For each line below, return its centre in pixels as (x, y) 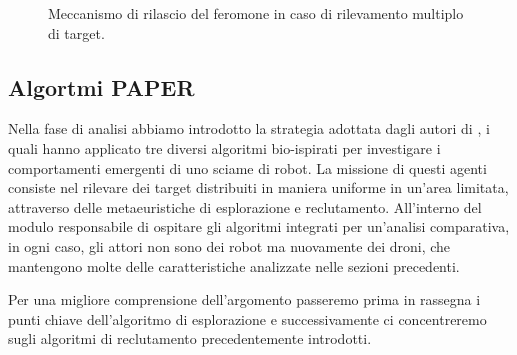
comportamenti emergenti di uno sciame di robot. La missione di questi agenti (247, 167)
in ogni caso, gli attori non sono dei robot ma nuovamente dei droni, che (229, 245)
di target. (76, 32)
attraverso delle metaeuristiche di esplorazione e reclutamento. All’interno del (245, 206)
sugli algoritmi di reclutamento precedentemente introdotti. (190, 338)
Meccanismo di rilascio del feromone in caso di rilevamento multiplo (256, 13)
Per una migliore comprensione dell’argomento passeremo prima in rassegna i (244, 299)
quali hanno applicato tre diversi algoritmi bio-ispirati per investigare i (224, 147)
